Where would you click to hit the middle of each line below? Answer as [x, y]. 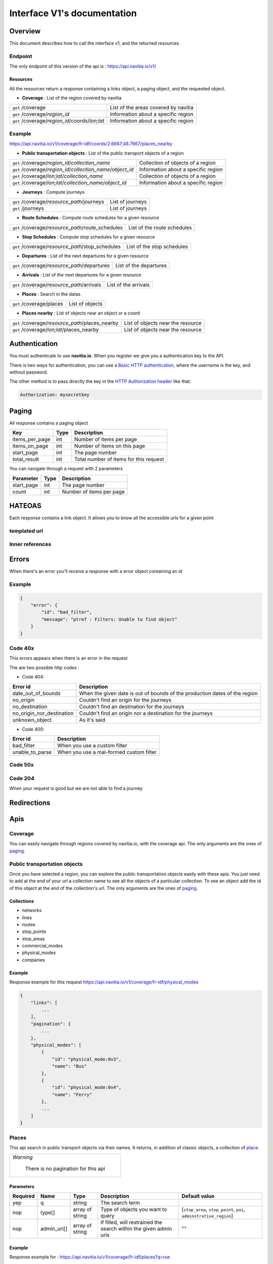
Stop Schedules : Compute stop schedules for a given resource [88, 237]
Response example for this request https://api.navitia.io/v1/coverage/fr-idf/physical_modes [104, 982]
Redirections [30, 803]
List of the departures [141, 265]
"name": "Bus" [69, 1066]
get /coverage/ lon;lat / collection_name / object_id [69, 183]
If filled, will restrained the [131, 1223]
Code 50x [21, 765]
